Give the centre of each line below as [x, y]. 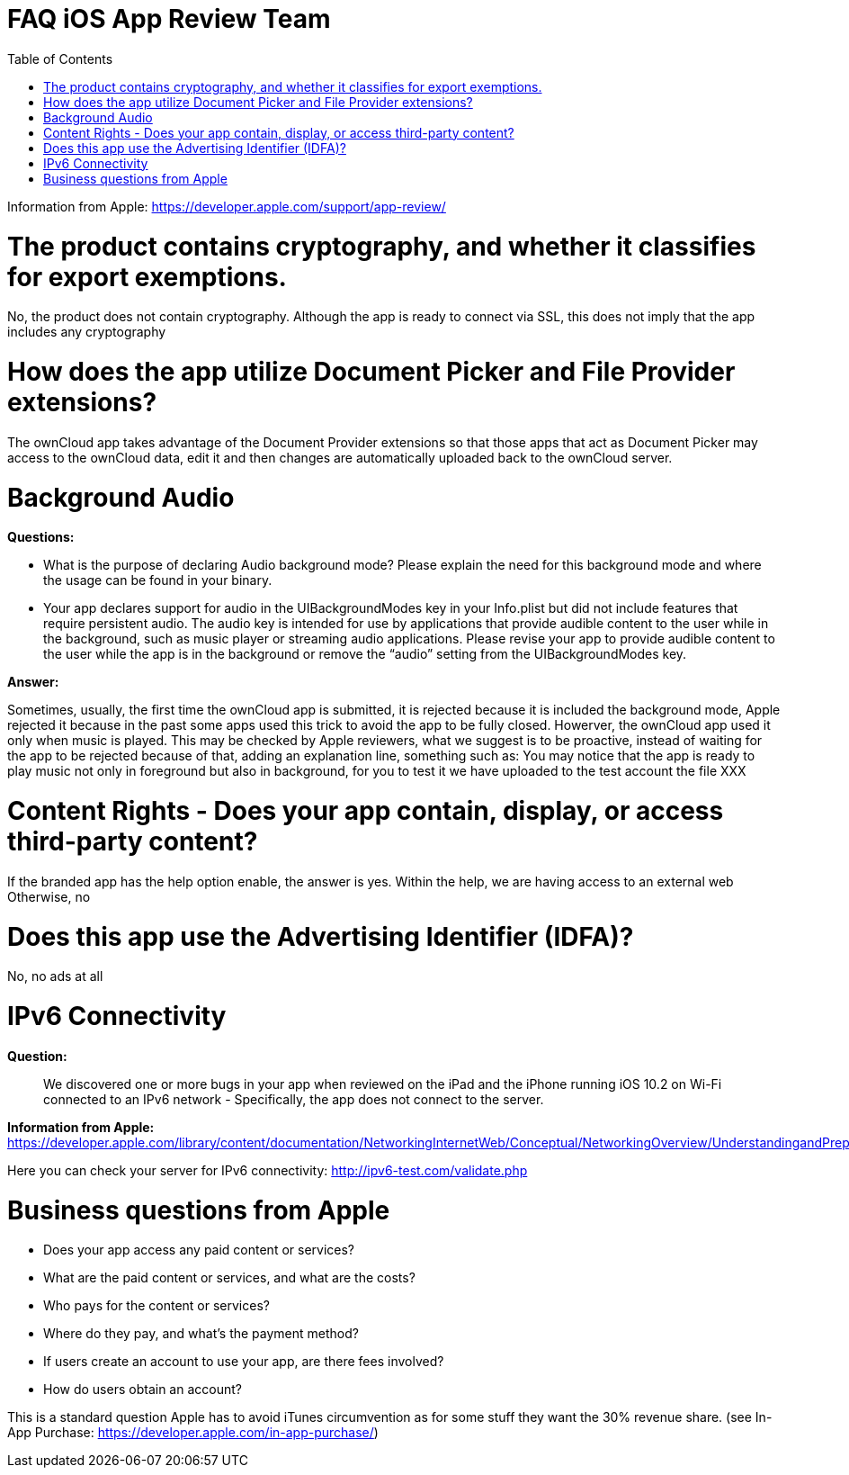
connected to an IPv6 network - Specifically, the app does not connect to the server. [294, 1099]
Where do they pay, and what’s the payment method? [201, 1334]
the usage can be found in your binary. [158, 580]
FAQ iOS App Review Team [169, 19]
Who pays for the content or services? [156, 1306]
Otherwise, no [49, 896]
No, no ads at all [55, 976]
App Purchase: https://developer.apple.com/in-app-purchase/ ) [193, 1433]
